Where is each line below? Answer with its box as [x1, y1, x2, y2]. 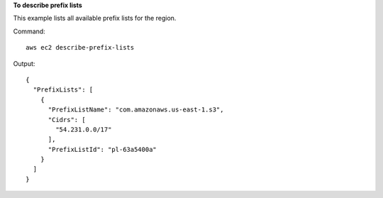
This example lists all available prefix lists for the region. [13, 14, 177, 23]
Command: [13, 27, 45, 35]
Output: [13, 59, 35, 67]
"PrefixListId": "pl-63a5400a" [48, 145, 157, 153]
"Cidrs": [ [48, 116, 86, 123]
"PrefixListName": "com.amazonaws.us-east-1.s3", [48, 106, 224, 114]
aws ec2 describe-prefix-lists [26, 43, 135, 52]
